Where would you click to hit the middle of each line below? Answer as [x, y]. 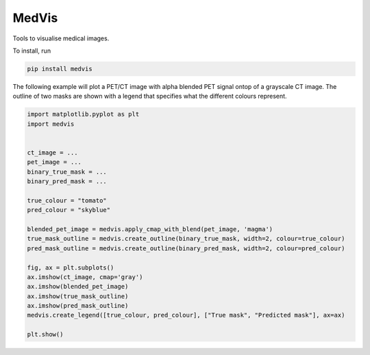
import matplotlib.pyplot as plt [83, 114]
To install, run [32, 51]
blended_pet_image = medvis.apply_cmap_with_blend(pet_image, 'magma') [150, 229]
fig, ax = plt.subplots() [71, 267]
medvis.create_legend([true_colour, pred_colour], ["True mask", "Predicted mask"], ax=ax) [186, 315]
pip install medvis [60, 69]
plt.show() [45, 334]
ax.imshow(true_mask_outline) [78, 296]
